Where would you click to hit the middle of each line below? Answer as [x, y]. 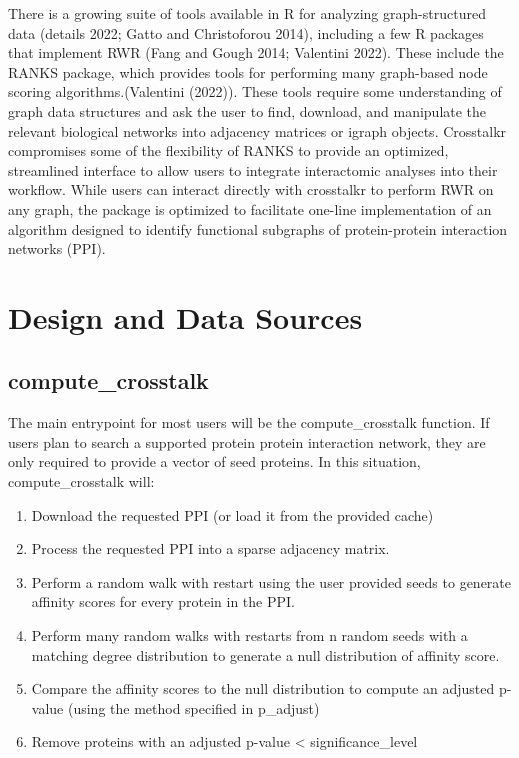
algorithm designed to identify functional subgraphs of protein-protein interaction [258, 228]
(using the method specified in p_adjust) [193, 707]
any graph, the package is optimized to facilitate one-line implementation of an [250, 208]
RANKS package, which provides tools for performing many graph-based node [248, 71]
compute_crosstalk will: [81, 481]
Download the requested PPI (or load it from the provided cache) [232, 514]
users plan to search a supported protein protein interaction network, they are [247, 441]
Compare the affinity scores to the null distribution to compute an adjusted [263, 688]
